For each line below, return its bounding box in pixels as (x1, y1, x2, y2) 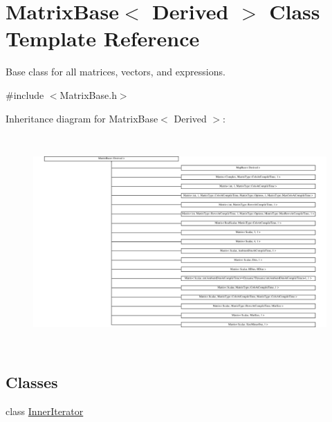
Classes (6, 371, 58, 392)
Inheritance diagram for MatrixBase (6, 111, 158, 125)
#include (6, 87, 44, 102)
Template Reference (6, 24, 200, 53)
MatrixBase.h (59, 87, 117, 102)
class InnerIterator (6, 403, 84, 418)
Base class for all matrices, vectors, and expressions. (6, 64, 225, 79)
